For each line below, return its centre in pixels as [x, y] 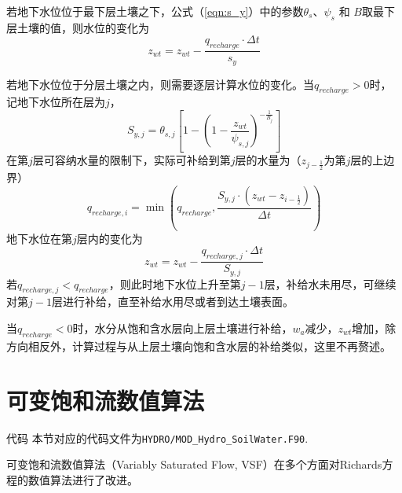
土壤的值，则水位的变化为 [83, 27]
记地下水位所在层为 [56, 102]
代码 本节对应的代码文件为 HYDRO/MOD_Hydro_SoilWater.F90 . [157, 438]
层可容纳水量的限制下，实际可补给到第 [132, 159]
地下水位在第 [39, 238]
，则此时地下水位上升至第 [175, 283]
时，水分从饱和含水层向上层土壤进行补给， [183, 328]
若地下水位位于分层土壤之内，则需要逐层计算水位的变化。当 [160, 84]
